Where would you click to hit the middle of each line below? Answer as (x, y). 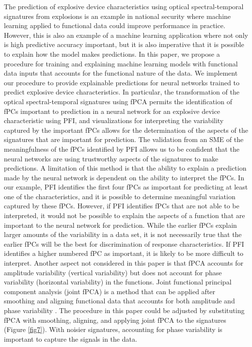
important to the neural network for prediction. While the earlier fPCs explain (120, 225)
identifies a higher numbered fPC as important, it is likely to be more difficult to (124, 253)
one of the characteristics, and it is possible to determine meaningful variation (120, 196)
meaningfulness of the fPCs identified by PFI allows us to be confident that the (122, 149)
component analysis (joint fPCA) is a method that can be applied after (110, 291)
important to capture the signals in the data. (71, 339)
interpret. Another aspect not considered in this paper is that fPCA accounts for (124, 263)
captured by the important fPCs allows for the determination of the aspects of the (126, 130)
